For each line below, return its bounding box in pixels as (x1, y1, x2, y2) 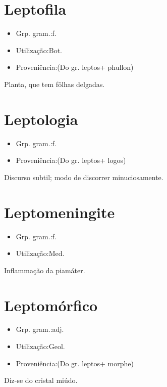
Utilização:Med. (16, 248, 65, 259)
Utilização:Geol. (16, 341, 65, 352)
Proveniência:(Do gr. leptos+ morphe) (16, 358, 134, 368)
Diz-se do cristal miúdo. (4, 375, 78, 385)
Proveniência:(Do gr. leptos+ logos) (16, 155, 126, 165)
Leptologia (4, 108, 78, 129)
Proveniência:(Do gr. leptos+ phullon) (16, 62, 134, 72)
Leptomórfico (4, 294, 98, 315)
